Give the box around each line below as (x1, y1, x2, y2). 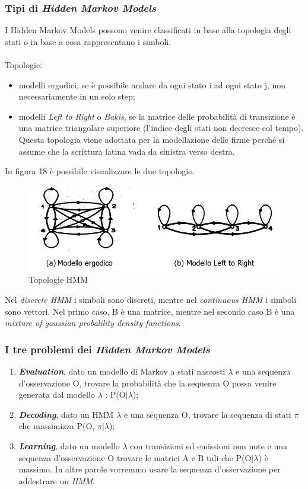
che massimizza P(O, (18, 420, 95, 432)
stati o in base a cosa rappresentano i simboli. (5, 35, 172, 47)
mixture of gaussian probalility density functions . (5, 317, 181, 329)
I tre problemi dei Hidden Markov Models (5, 341, 210, 356)
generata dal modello (18, 388, 95, 401)
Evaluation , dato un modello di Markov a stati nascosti (18, 365, 226, 378)
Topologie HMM (28, 273, 88, 286)
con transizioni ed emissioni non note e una (130, 440, 288, 452)
